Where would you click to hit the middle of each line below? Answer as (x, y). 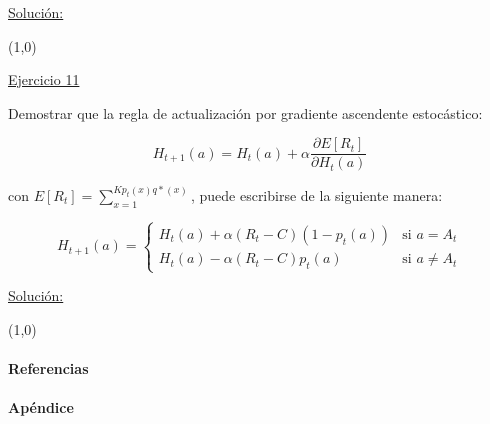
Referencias (48, 367)
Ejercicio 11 (44, 79)
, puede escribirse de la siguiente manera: (316, 194)
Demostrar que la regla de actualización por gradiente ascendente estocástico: (245, 112)
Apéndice (41, 407)
